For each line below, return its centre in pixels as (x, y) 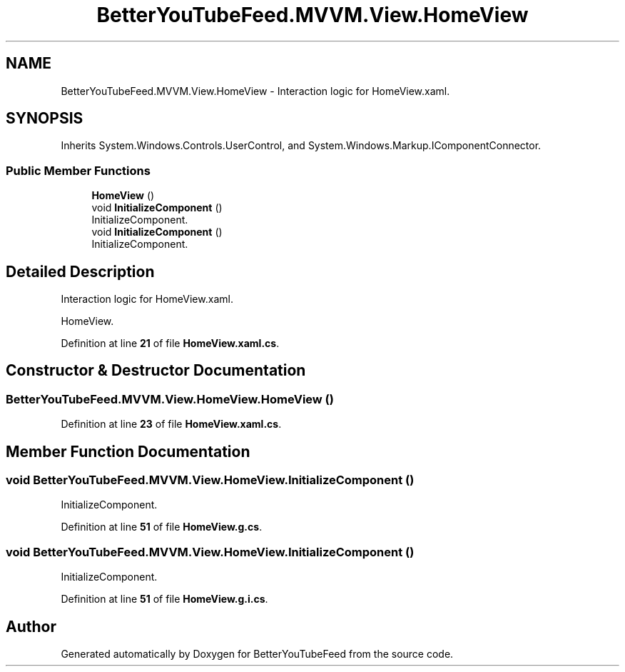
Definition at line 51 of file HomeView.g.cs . (162, 527)
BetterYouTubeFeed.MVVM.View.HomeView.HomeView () (170, 399)
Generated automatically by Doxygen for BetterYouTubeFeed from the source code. (257, 654)
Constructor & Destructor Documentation (156, 371)
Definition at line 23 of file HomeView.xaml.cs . (171, 424)
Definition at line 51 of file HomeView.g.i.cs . (164, 599)
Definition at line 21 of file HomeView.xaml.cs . (170, 343)
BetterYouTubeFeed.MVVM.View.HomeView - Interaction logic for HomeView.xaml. (255, 91)
